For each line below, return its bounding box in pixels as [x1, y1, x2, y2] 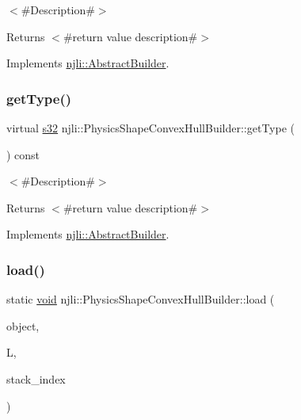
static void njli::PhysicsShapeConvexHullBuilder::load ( [6, 291, 275, 307]
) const [6, 146, 40, 162]
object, [6, 317, 40, 334]
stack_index [6, 370, 66, 387]
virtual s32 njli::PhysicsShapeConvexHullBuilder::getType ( [6, 120, 295, 136]
